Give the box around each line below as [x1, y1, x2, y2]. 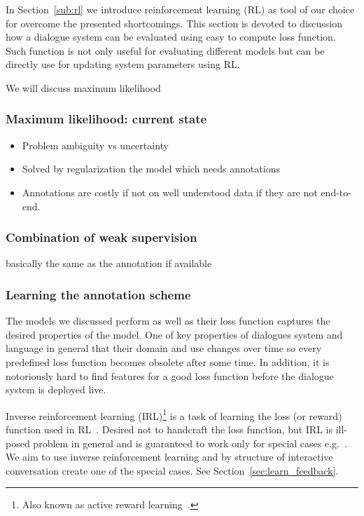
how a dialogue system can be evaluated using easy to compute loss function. [6, 29, 336, 44]
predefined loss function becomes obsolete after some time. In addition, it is [6, 354, 330, 369]
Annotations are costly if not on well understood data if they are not [22, 184, 318, 199]
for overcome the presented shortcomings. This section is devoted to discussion [6, 15, 343, 30]
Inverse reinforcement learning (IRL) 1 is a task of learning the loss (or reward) [6, 406, 342, 423]
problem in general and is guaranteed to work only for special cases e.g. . [33, 435, 347, 450]
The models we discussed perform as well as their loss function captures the [6, 313, 330, 328]
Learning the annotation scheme [6, 285, 191, 303]
